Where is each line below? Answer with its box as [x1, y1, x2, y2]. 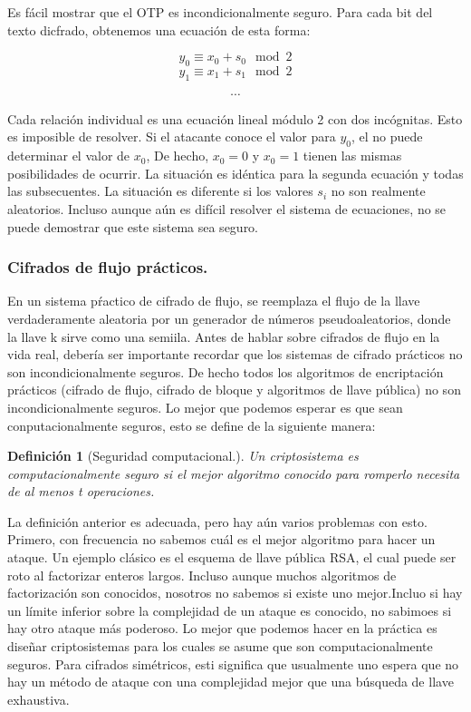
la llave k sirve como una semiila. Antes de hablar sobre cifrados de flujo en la [7, 327, 440, 346]
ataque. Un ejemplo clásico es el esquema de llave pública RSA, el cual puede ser [7, 548, 457, 567]
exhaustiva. [7, 689, 70, 708]
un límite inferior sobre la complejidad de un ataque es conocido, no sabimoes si [7, 600, 452, 619]
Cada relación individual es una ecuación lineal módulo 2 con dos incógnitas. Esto [7, 109, 463, 128]
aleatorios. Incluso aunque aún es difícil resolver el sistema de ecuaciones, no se [7, 199, 447, 218]
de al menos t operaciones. [7, 482, 155, 501]
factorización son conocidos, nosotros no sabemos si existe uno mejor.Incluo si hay [7, 583, 463, 602]
